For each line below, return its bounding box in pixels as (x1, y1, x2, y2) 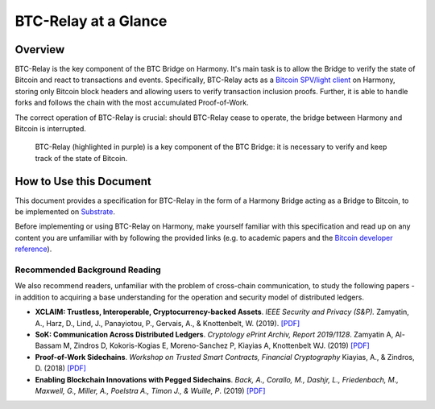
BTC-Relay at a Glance (14, 12, 168, 30)
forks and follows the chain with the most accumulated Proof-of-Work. (14, 97, 249, 108)
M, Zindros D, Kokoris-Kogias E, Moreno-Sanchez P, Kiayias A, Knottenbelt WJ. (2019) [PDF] (63, 341, 370, 350)
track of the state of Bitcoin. (35, 153, 128, 163)
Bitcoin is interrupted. (14, 124, 86, 134)
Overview (14, 43, 65, 56)
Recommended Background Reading (14, 264, 161, 275)
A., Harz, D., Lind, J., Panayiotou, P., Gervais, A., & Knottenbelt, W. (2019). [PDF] (35, 318, 300, 328)
